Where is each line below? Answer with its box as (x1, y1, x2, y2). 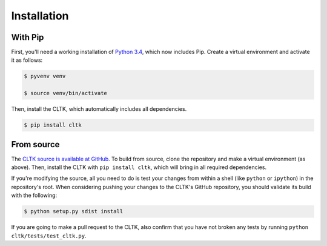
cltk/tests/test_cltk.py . (11, 232, 87, 239)
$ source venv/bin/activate (24, 90, 107, 97)
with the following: (11, 191, 58, 199)
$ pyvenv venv (24, 73, 66, 80)
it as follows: (11, 56, 43, 64)
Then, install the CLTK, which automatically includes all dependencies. (11, 105, 187, 113)
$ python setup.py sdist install (24, 208, 124, 215)
